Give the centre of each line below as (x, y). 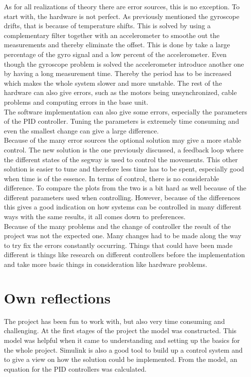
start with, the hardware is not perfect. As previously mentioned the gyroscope (122, 16)
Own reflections (57, 297)
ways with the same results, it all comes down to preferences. (95, 217)
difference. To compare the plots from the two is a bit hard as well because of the (125, 188)
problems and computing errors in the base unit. (76, 102)
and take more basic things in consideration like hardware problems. (106, 264)
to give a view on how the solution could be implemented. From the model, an (121, 359)
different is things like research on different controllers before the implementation (125, 254)
